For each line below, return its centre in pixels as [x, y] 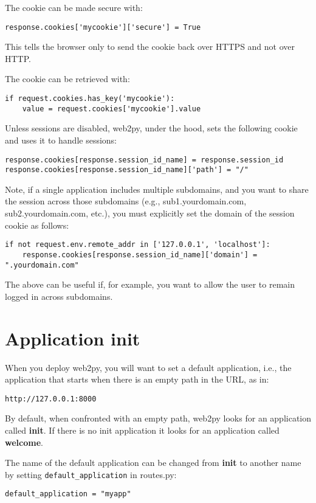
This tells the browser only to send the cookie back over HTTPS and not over [150, 47]
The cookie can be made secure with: [74, 7]
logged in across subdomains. [59, 296]
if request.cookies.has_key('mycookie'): [90, 99]
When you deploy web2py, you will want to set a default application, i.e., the [148, 367]
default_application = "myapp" [68, 494]
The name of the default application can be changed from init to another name [153, 463]
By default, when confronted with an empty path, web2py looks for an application [158, 418]
